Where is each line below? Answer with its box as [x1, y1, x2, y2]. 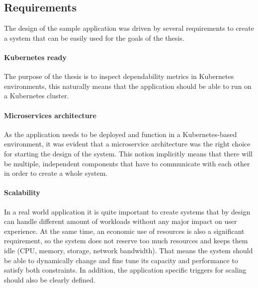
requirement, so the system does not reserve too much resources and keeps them [4, 235, 248, 246]
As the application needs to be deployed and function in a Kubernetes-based [4, 129, 237, 139]
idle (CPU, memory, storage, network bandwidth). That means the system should [4, 245, 253, 255]
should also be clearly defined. [4, 274, 95, 285]
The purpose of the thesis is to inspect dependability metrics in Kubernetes [4, 71, 234, 81]
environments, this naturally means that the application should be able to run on [4, 80, 252, 91]
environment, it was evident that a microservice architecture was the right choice [4, 139, 251, 149]
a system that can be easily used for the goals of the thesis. [4, 32, 184, 43]
